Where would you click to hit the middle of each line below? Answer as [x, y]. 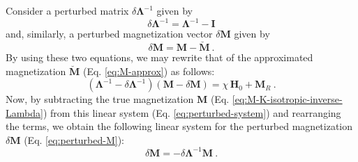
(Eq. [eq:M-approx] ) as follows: [149, 71]
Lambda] [24, 112]
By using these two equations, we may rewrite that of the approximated [159, 57]
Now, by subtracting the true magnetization [100, 99]
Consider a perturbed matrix [67, 10]
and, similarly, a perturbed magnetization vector [109, 34]
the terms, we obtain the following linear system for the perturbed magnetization [179, 126]
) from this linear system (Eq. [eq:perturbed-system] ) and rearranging [192, 112]
